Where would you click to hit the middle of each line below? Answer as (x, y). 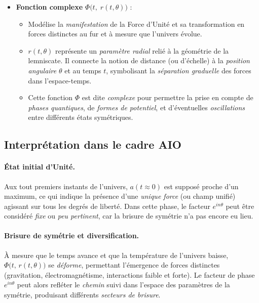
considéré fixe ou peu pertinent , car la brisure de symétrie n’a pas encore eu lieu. (129, 216)
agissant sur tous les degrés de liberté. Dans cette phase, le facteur (107, 206)
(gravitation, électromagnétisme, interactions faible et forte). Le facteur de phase (129, 274)
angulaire (42, 70)
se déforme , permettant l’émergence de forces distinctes (134, 265)
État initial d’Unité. (40, 167)
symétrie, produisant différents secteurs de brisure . (82, 295)
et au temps (83, 70)
